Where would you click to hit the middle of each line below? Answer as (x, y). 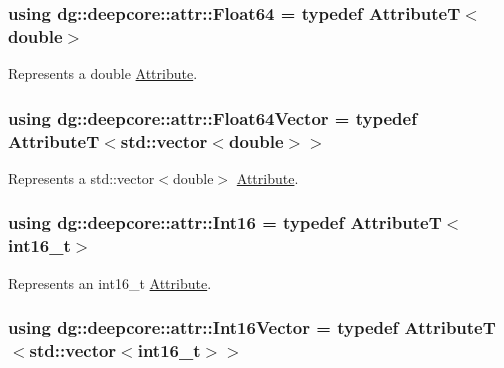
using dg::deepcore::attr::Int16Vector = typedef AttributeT (252, 327)
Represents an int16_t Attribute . (110, 282)
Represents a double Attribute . (103, 73)
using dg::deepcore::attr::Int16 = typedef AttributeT (225, 222)
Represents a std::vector (81, 177)
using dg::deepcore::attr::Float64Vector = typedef (212, 117)
